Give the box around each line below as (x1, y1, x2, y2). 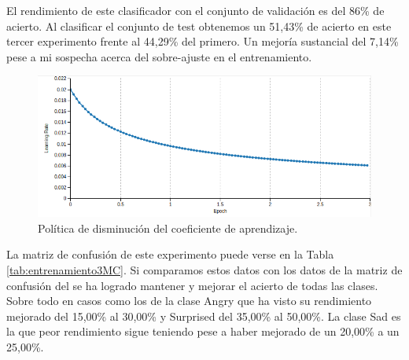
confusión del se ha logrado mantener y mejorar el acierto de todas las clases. (6, 277, 378, 293)
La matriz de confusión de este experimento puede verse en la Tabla (6, 246, 334, 263)
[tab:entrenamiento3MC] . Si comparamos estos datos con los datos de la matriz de (6, 261, 403, 277)
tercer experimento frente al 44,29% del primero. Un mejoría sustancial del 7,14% (6, 33, 399, 50)
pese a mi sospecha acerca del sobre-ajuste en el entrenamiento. (6, 48, 312, 64)
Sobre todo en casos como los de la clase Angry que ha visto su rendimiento (6, 292, 372, 309)
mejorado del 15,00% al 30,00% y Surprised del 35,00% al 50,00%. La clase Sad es (6, 307, 401, 324)
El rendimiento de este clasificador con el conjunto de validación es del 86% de (6, 2, 385, 18)
